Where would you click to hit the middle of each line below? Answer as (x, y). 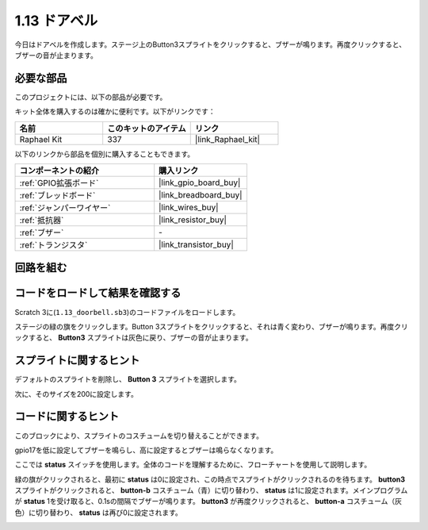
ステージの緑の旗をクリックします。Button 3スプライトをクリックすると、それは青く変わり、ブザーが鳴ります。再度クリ (211, 326)
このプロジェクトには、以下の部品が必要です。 (91, 97)
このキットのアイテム (147, 129)
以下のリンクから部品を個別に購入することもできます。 (105, 154)
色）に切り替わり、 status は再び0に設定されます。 (98, 513)
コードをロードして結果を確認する (98, 293)
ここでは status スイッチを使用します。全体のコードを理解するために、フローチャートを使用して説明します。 (193, 465)
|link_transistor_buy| (196, 244)
